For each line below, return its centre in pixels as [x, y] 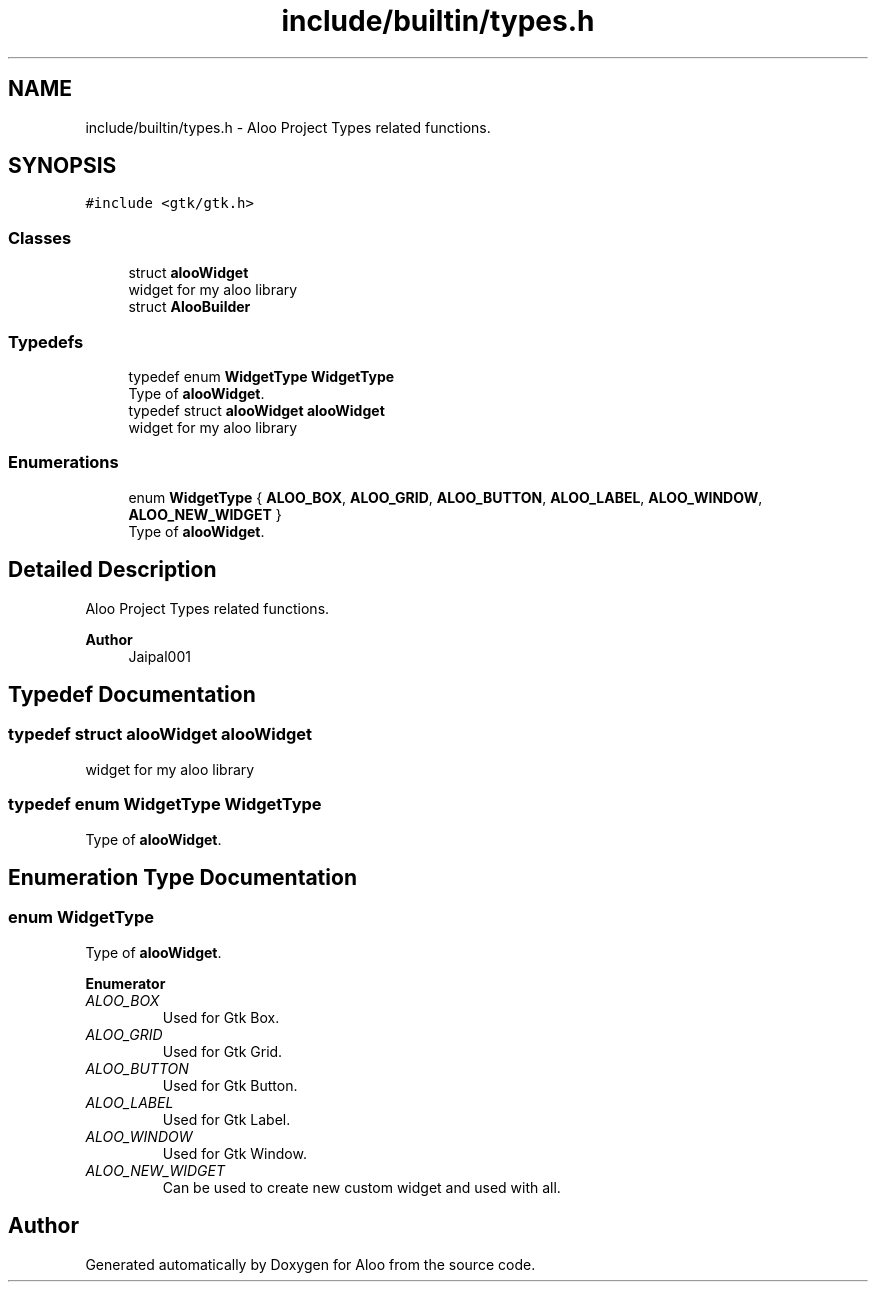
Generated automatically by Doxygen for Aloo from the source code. [310, 1264]
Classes [40, 237]
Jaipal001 [159, 656]
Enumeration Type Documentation [182, 877]
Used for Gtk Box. [221, 1017]
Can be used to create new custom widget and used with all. [361, 1187]
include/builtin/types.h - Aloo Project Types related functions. [288, 127]
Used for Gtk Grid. [222, 1051]
